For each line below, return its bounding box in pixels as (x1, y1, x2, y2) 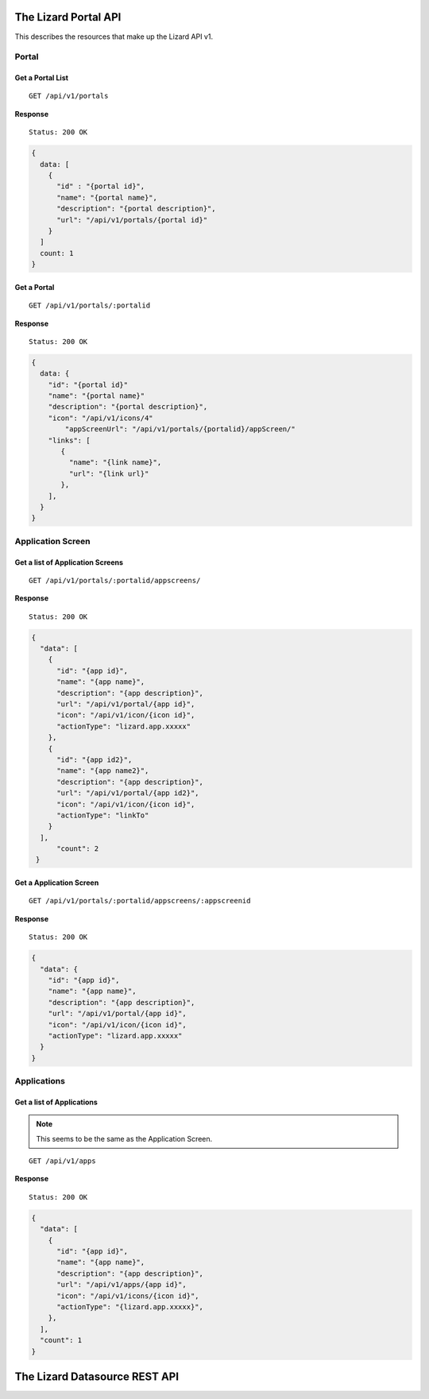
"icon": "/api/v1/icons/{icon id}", (56, 1291, 199, 1300)
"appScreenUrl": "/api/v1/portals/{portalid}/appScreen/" (64, 425, 296, 434)
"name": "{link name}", (68, 458, 162, 467)
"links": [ (48, 435, 91, 445)
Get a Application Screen (14, 878, 99, 887)
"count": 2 (56, 844, 99, 853)
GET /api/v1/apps (29, 1157, 96, 1165)
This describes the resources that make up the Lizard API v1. (14, 32, 214, 41)
